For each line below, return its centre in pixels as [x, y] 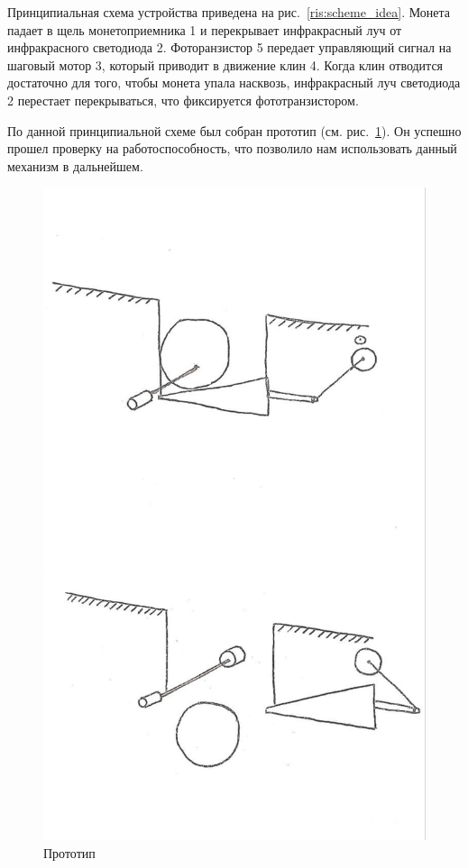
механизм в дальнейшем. [75, 165]
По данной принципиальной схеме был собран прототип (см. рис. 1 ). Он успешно [234, 130]
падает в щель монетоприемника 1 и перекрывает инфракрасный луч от [205, 29]
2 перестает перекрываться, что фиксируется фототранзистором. [183, 100]
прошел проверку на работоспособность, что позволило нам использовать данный [232, 148]
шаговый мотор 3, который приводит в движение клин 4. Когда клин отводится [225, 64]
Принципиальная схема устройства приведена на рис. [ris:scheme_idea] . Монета [229, 12]
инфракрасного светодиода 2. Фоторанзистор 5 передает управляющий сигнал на [229, 47]
